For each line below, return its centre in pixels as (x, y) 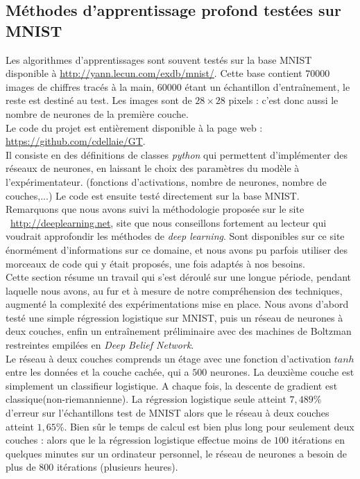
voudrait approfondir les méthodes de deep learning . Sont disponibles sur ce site (175, 236)
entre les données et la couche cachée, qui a (97, 372)
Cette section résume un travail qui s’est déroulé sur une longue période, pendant (178, 277)
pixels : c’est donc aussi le (283, 100)
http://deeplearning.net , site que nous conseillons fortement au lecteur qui (169, 222)
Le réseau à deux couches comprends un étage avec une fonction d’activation (169, 358)
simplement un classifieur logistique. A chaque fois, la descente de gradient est (172, 385)
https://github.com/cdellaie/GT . (76, 141)
